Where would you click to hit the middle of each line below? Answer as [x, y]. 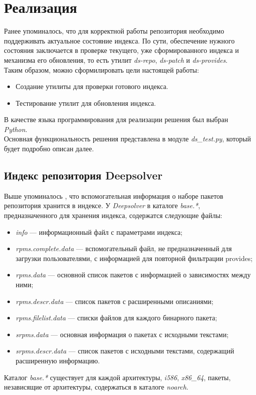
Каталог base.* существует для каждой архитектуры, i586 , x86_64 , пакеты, [117, 377]
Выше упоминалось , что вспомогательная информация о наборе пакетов [114, 196]
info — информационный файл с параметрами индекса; [99, 232]
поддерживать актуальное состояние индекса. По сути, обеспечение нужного [119, 40]
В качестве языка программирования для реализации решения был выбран [116, 119]
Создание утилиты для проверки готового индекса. [92, 86]
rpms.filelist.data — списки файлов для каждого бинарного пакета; [116, 318]
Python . [16, 129]
